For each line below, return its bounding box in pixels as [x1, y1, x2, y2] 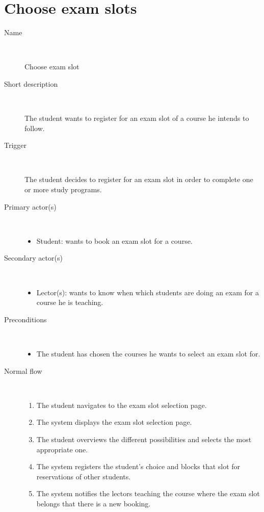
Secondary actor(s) [4, 252, 63, 263]
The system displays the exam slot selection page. [36, 417, 192, 427]
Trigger [4, 140, 27, 150]
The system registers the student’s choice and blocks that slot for [36, 461, 241, 472]
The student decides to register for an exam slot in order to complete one [24, 174, 253, 185]
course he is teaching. [36, 297, 103, 308]
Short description [4, 78, 58, 89]
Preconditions [4, 314, 47, 324]
